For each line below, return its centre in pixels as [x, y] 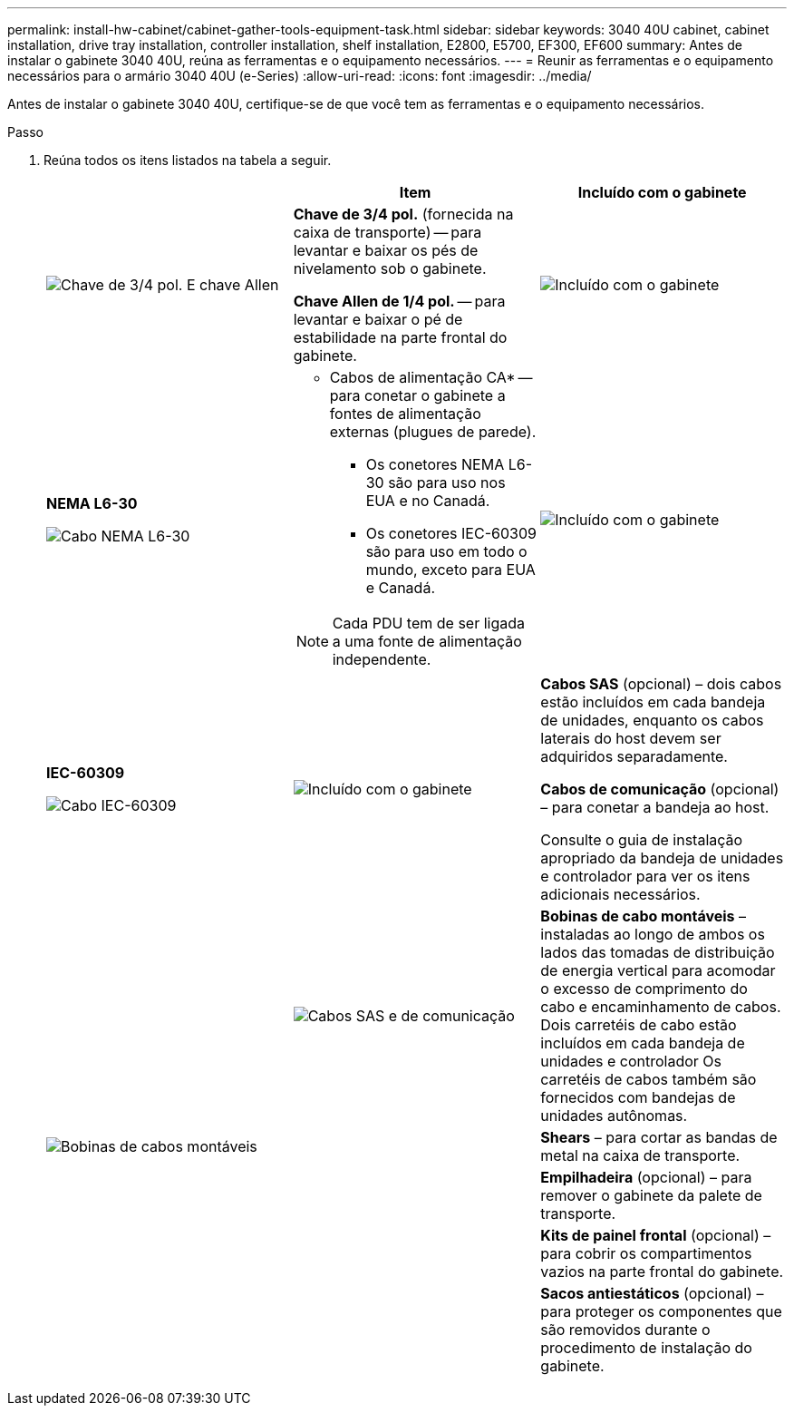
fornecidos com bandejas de [638, 1097]
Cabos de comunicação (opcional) [660, 789]
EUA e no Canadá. [428, 501]
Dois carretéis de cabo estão [639, 1025]
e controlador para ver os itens [645, 876]
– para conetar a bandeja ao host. [655, 807]
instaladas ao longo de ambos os [653, 934]
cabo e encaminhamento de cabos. [661, 1007]
